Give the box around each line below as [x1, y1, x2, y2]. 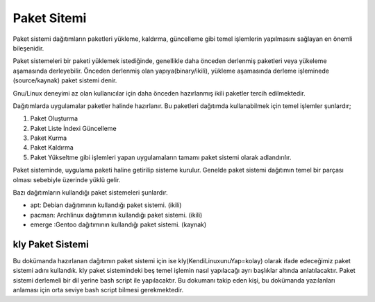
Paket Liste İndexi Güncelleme [30, 124, 117, 132]
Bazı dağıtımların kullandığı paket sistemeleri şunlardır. [12, 188, 168, 197]
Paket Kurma [30, 134, 67, 142]
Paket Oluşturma [30, 114, 78, 123]
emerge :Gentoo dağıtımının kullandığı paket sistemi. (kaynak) [30, 220, 207, 229]
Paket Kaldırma [30, 143, 74, 152]
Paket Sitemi [12, 10, 87, 26]
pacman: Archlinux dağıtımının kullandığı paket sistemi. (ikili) [30, 211, 203, 219]
